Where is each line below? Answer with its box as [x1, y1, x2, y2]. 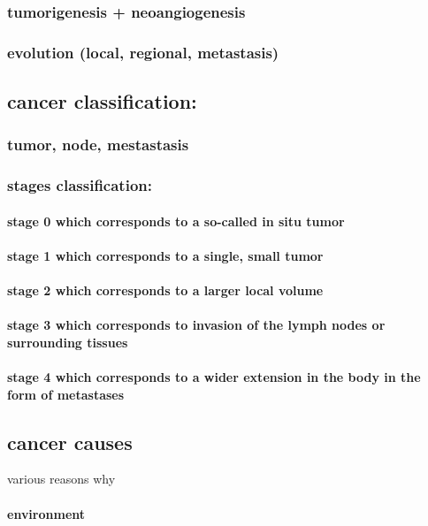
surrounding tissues [7, 332, 128, 351]
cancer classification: [7, 88, 197, 115]
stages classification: [7, 174, 152, 196]
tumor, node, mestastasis [7, 133, 189, 156]
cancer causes [7, 428, 133, 455]
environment [7, 504, 86, 522]
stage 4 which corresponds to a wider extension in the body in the [7, 368, 421, 386]
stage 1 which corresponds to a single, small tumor [7, 246, 324, 264]
